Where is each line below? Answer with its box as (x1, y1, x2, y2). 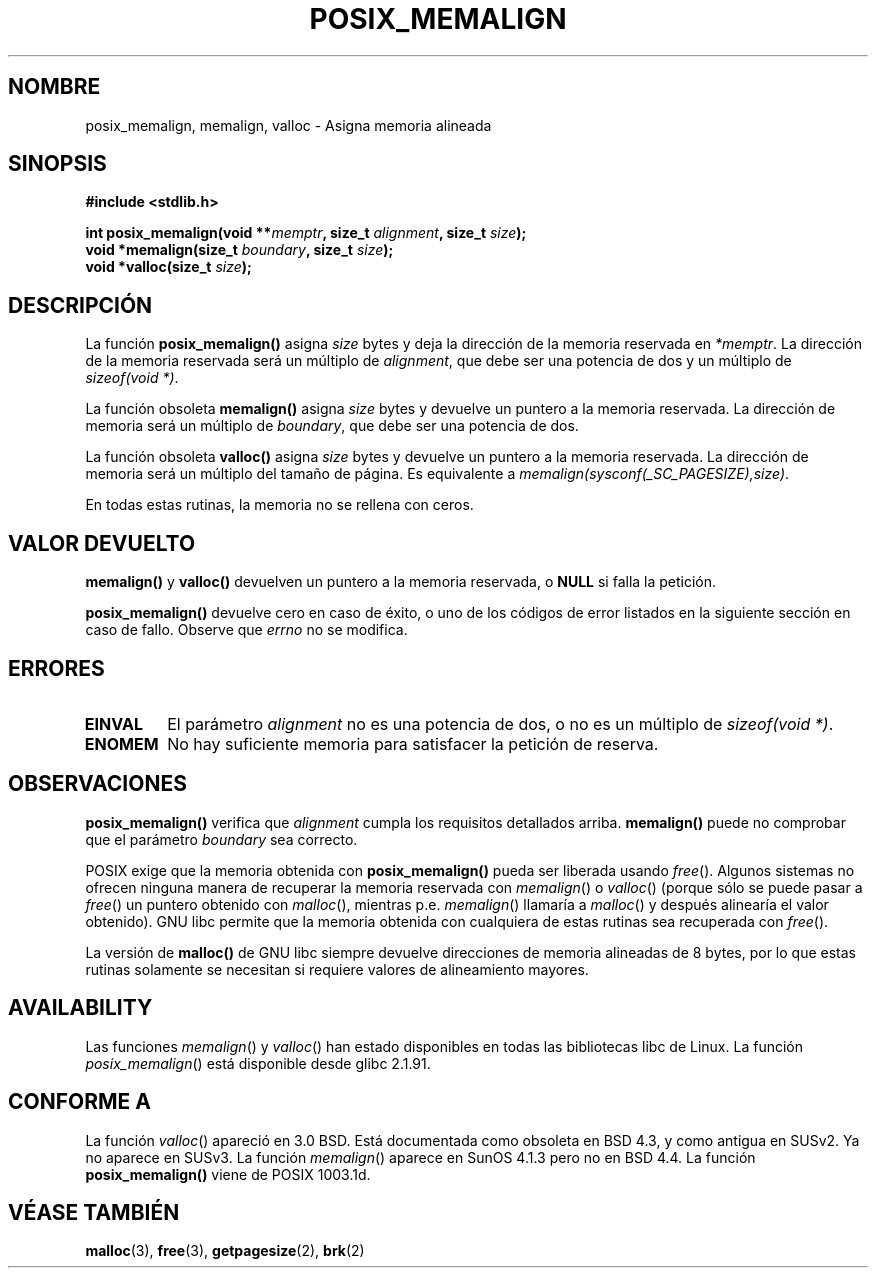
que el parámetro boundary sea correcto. (85, 830, 358, 848)
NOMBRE (8, 74, 101, 100)
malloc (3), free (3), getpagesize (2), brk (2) (85, 1242, 365, 1260)
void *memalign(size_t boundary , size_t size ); (85, 241, 394, 259)
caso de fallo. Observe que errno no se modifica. (85, 621, 408, 639)
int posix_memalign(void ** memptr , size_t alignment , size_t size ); (85, 224, 527, 242)
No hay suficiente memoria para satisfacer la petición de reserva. (167, 733, 659, 754)
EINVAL (84, 713, 143, 734)
